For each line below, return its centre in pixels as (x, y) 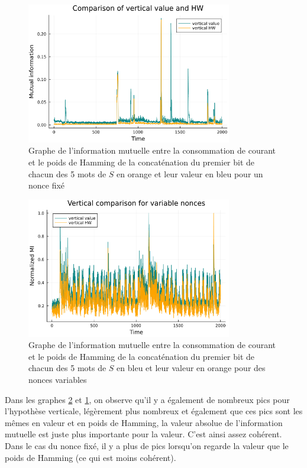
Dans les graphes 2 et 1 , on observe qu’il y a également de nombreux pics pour (147, 399)
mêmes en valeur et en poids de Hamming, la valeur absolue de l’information (144, 422)
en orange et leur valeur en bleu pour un (190, 173)
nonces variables (58, 379)
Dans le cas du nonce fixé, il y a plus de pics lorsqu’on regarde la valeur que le (147, 445)
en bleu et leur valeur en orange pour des (191, 368)
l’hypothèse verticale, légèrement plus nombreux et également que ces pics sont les (154, 411)
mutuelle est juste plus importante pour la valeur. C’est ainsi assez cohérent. (143, 434)
